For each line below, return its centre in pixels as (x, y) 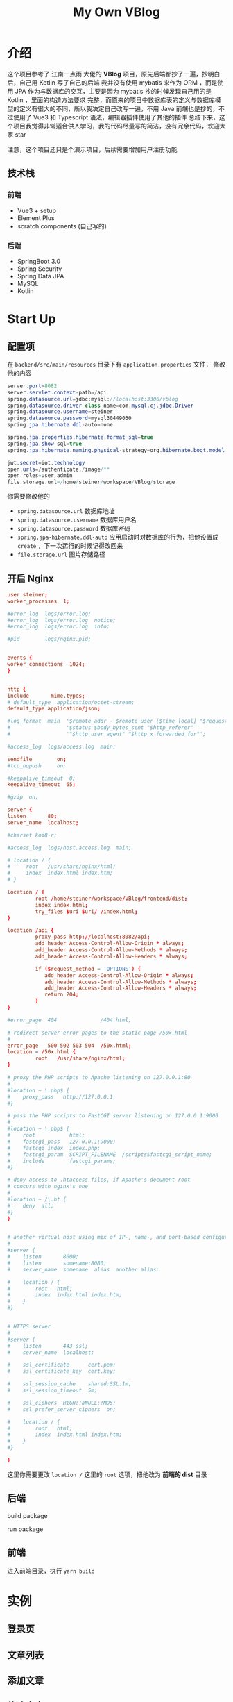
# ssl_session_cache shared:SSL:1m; (69, 1384)
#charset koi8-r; (32, 835)
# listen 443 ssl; (48, 1346)
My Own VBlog (116, 12)
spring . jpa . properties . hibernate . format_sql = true (80, 437)
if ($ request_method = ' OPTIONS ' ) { (88, 969)
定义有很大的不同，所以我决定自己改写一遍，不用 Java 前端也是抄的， (119, 108)
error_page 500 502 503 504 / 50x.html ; (69, 1046)
